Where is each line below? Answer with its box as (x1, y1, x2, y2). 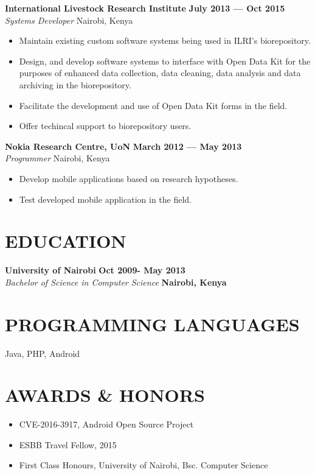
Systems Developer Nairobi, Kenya (5, 13, 133, 26)
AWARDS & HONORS (5, 382, 205, 407)
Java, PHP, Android (5, 347, 80, 359)
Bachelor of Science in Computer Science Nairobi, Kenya (5, 275, 227, 288)
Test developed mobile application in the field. (19, 192, 192, 205)
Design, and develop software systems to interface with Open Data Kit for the (19, 54, 311, 67)
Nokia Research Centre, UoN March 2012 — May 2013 (5, 139, 242, 152)
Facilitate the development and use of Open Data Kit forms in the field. (19, 99, 288, 111)
